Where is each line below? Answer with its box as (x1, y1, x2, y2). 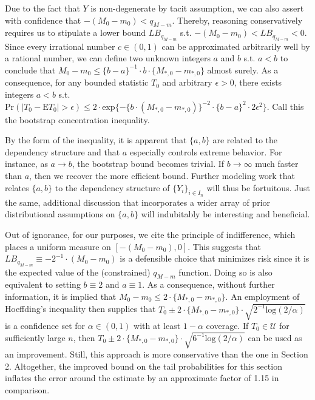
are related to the (212, 134, 278, 146)
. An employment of (225, 290, 300, 302)
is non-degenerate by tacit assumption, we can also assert (90, 2, 304, 14)
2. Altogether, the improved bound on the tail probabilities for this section (5, 359, 282, 372)
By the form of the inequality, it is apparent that (5, 134, 187, 146)
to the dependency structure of (55, 181, 170, 194)
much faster (255, 157, 299, 170)
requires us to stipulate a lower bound (5, 26, 146, 39)
